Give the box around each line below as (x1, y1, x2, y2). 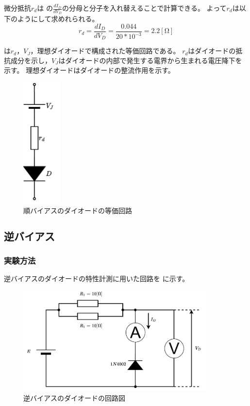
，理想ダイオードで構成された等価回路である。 (30, 46, 180, 56)
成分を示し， (10, 55, 51, 65)
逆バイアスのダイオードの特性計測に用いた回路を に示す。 (4, 273, 189, 284)
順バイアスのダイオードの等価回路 (23, 205, 132, 215)
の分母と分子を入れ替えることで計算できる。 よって (62, 3, 227, 13)
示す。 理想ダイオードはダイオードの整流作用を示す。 (4, 65, 175, 75)
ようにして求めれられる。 (17, 14, 99, 24)
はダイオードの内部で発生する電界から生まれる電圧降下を (58, 55, 242, 65)
